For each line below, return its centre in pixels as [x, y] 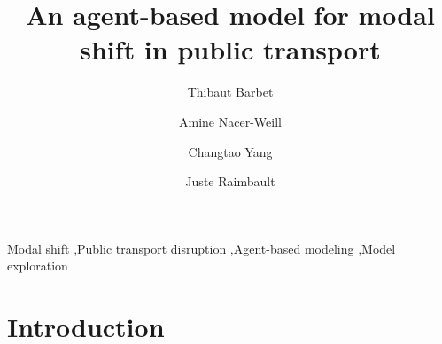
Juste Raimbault [230, 181]
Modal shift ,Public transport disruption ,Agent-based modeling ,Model [202, 248]
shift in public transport [230, 49]
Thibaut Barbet [230, 92]
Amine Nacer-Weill [230, 121]
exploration [38, 266]
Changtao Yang [230, 151]
